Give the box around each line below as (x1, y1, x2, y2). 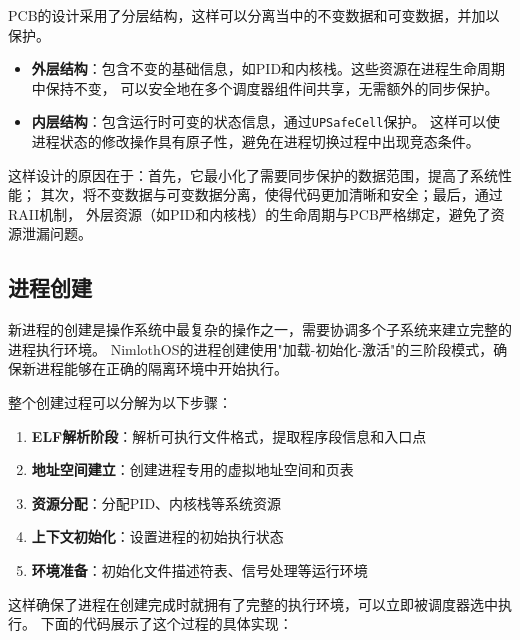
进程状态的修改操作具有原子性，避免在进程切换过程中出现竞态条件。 (31, 131, 480, 152)
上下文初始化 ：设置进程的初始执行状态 (31, 526, 284, 547)
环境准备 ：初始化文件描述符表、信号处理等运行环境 (31, 559, 368, 580)
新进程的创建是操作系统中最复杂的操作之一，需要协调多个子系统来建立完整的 (8, 319, 512, 340)
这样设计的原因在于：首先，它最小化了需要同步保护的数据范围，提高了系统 (8, 164, 498, 185)
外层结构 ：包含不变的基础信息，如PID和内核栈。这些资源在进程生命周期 (31, 58, 506, 79)
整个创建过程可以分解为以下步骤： (8, 391, 232, 412)
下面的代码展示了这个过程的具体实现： (40, 613, 293, 634)
